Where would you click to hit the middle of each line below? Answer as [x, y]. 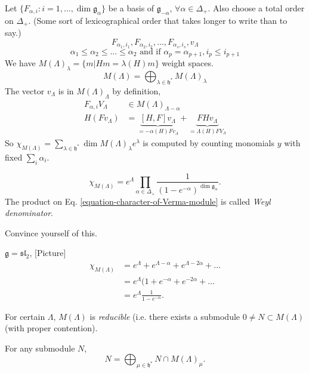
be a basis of [131, 8]
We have [20, 63]
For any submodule [40, 348]
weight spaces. [188, 63]
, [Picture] [48, 253]
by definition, [137, 90]
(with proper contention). [51, 328]
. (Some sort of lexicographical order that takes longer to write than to [158, 20]
